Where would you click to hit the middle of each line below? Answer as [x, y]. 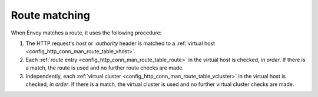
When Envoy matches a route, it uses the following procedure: [86, 33]
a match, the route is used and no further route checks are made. [105, 68]
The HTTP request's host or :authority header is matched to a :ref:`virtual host [120, 43]
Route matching [51, 15]
